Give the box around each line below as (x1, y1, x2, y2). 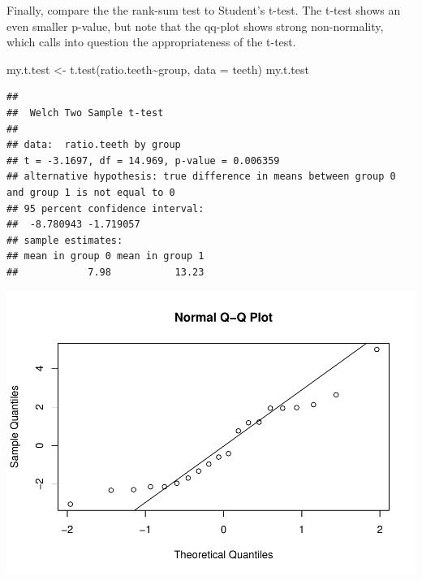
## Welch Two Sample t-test (6, 106, 164, 119)
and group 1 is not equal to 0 (6, 186, 175, 198)
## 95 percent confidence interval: (6, 202, 205, 215)
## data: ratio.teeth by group (6, 139, 181, 151)
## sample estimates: (6, 234, 123, 246)
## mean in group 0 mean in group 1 (6, 250, 205, 262)
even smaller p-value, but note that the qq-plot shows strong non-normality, (6, 17, 384, 34)
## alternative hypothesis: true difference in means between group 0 (6, 171, 396, 183)
